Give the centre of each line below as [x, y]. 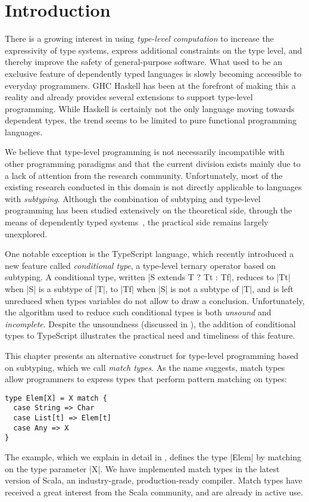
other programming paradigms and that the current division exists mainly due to [153, 164]
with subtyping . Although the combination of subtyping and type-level [133, 198]
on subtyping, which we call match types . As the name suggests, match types [145, 367]
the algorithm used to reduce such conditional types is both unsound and [138, 312]
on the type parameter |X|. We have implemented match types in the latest [142, 468]
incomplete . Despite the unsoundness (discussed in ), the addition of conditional [150, 323]
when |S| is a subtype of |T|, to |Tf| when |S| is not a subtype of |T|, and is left [149, 289]
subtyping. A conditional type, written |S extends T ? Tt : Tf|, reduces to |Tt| [148, 277]
